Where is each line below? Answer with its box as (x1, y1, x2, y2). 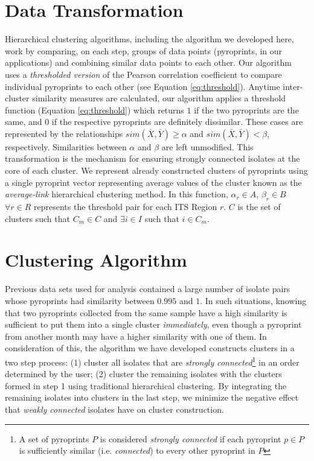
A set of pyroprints (19, 432, 89, 445)
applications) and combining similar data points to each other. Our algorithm (5, 56, 292, 69)
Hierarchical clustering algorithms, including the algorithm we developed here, (5, 33, 294, 45)
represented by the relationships (5, 127, 123, 139)
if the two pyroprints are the (194, 103, 299, 116)
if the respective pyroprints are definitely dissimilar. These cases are (51, 115, 303, 128)
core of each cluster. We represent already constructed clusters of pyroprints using (5, 164, 308, 177)
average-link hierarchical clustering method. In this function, (5, 188, 228, 200)
